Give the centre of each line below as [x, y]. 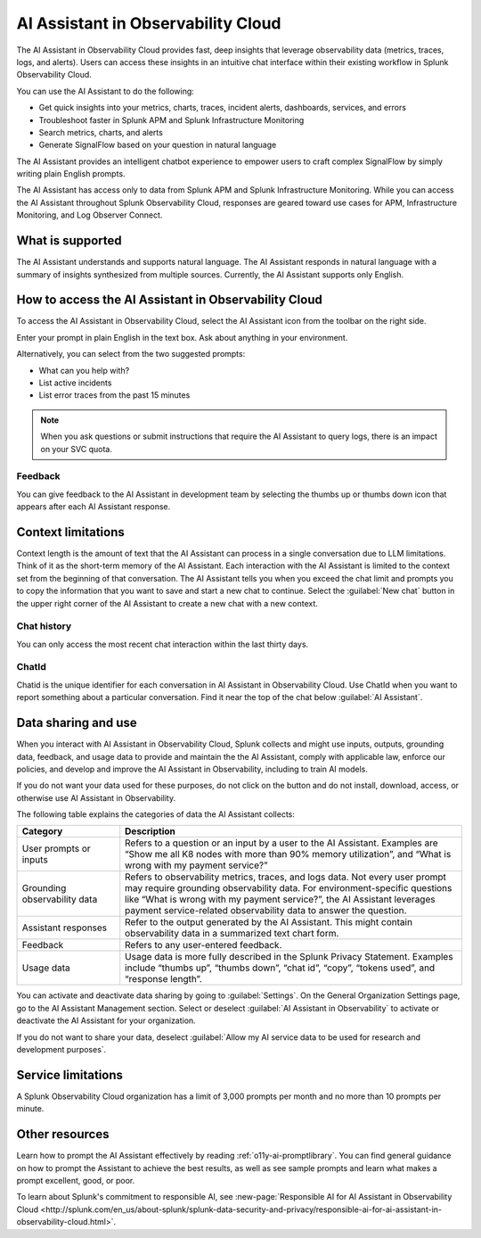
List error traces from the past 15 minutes [114, 395]
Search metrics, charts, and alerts [101, 132]
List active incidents [75, 383]
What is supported [69, 241]
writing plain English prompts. [71, 174]
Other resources [63, 1134]
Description [150, 831]
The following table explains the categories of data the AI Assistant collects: [156, 814]
